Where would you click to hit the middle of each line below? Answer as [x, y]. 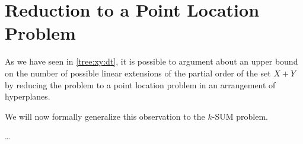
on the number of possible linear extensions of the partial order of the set [138, 73]
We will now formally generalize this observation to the [105, 116]
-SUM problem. [240, 116]
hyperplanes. [28, 96]
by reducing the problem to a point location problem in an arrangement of [140, 84]
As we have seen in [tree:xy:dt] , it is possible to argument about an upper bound [151, 61]
